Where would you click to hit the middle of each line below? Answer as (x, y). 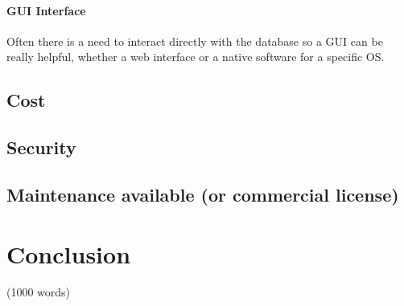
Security (41, 147)
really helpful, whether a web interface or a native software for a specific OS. (196, 57)
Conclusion (69, 253)
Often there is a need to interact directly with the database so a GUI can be (195, 41)
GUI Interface (46, 10)
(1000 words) (39, 292)
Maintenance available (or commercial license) (203, 194)
